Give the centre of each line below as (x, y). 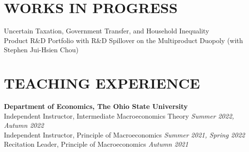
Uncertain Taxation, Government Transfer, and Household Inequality (107, 31)
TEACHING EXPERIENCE (102, 83)
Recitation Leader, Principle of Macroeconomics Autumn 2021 (96, 144)
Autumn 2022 (24, 125)
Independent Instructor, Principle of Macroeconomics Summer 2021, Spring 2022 (124, 134)
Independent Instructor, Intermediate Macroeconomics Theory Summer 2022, (119, 115)
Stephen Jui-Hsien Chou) (41, 50)
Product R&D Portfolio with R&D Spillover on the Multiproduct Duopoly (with (124, 40)
